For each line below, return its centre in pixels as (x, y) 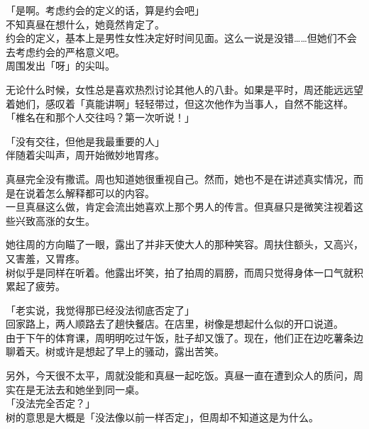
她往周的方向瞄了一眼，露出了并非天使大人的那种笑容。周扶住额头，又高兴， (184, 244)
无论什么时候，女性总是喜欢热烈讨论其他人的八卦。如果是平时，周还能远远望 (184, 89)
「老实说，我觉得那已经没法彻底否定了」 (100, 310)
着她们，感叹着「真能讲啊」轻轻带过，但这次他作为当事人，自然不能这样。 (180, 103)
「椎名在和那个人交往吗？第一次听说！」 (100, 117)
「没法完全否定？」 (50, 403)
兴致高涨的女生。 (55, 220)
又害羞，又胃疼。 (45, 258)
